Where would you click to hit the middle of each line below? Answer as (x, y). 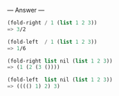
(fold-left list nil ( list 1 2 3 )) (60, 80)
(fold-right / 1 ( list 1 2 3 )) (52, 23)
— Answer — (26, 10)
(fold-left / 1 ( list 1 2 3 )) (52, 42)
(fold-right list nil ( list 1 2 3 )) (60, 61)
